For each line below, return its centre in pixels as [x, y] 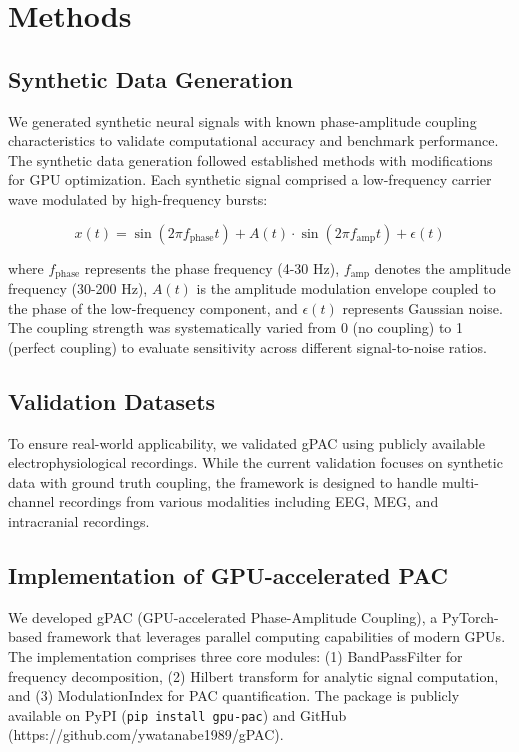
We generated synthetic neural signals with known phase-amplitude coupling [242, 120]
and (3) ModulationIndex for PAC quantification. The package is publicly [234, 695]
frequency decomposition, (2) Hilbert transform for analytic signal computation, [253, 675]
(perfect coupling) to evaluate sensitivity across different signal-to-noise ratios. [248, 346]
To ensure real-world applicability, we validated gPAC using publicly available [246, 442]
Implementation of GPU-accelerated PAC [228, 574]
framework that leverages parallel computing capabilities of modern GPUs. [276, 636]
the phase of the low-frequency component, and [153, 307]
